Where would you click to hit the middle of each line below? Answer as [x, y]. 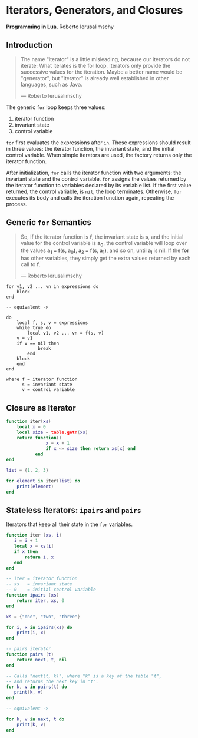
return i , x [39, 557]
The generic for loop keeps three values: [56, 107]
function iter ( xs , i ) [34, 535]
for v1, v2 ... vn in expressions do [52, 287]
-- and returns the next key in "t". [52, 681]
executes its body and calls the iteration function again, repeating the [90, 197]
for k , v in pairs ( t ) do [37, 687]
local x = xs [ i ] [34, 546]
